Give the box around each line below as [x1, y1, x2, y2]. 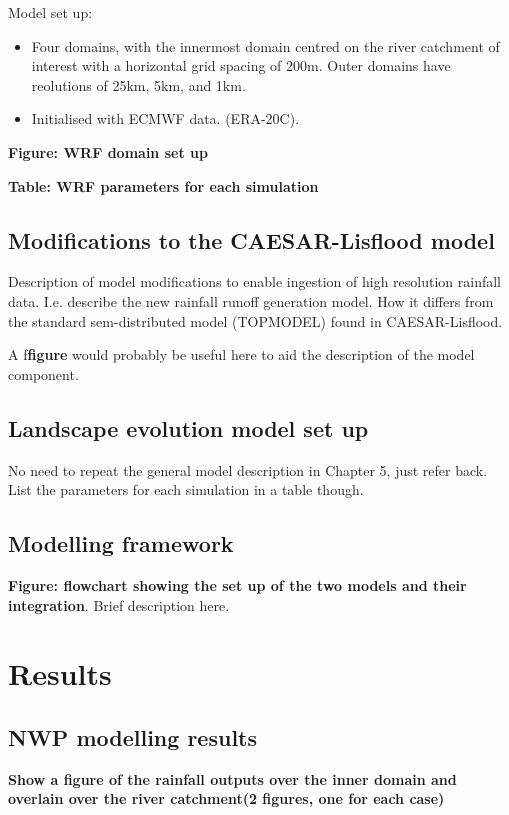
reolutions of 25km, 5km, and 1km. [31, 74, 246, 95]
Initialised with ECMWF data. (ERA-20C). [31, 108, 300, 129]
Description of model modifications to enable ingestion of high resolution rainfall [8, 271, 502, 292]
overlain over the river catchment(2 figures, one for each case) [8, 788, 445, 809]
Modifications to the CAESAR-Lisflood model [8, 224, 495, 255]
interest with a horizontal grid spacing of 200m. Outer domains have [31, 55, 451, 76]
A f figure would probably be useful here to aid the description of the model [8, 344, 475, 365]
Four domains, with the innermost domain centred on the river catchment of [31, 35, 500, 56]
